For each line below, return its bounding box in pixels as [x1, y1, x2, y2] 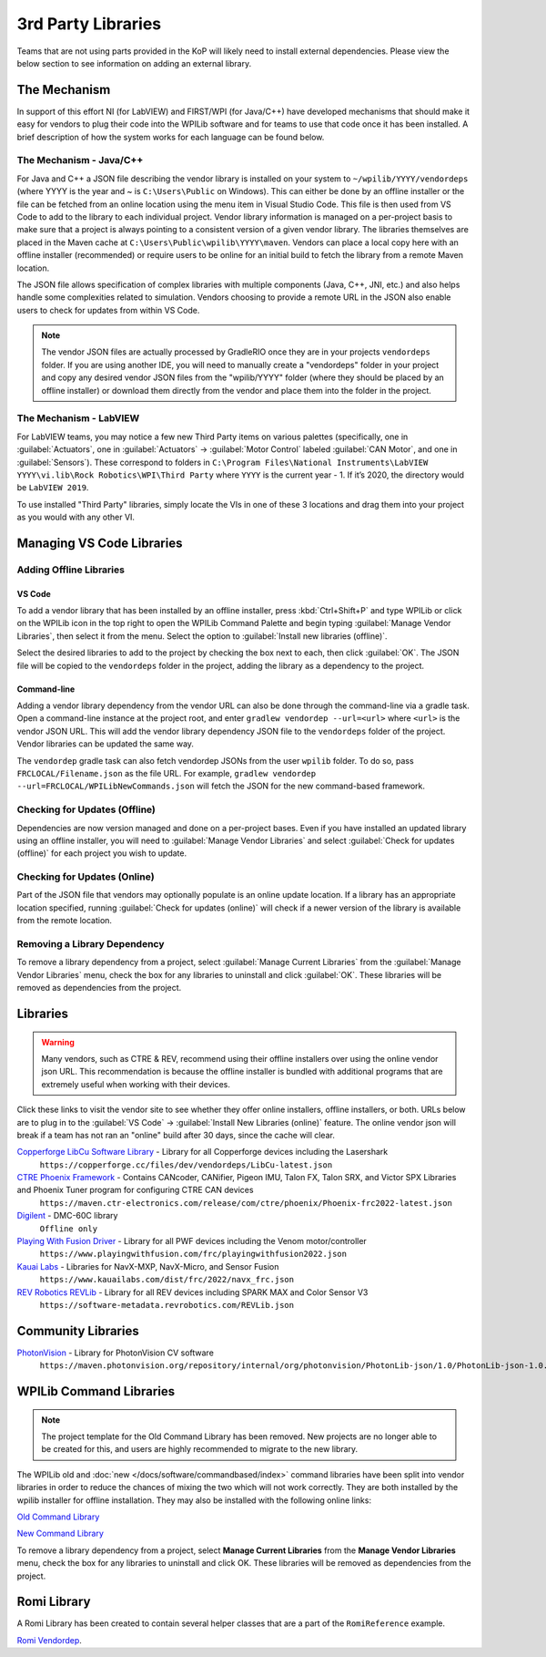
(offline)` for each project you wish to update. [16, 848, 187, 859]
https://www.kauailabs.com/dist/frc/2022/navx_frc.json [39, 1274, 295, 1285]
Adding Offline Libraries [16, 563, 125, 576]
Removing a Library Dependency [16, 937, 165, 950]
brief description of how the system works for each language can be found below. [16, 131, 325, 142]
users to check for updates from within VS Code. [16, 304, 200, 315]
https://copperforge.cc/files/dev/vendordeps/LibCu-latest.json [39, 1159, 333, 1170]
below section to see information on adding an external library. [16, 57, 252, 68]
